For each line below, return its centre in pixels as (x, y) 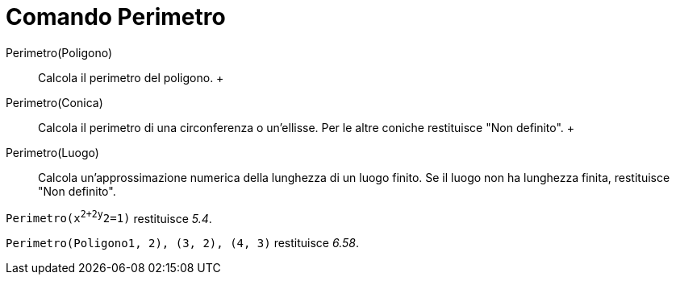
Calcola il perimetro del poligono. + (131, 77)
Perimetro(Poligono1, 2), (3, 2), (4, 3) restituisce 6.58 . (182, 243)
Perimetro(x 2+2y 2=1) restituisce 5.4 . (109, 217)
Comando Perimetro (116, 17)
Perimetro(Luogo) (52, 152)
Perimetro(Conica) (54, 102)
